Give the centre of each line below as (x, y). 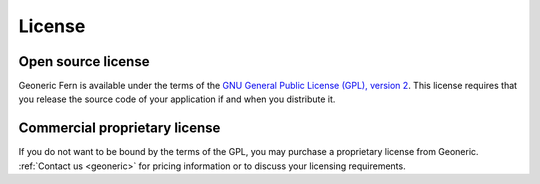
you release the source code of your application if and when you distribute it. (177, 99)
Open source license (84, 61)
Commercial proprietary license (119, 128)
